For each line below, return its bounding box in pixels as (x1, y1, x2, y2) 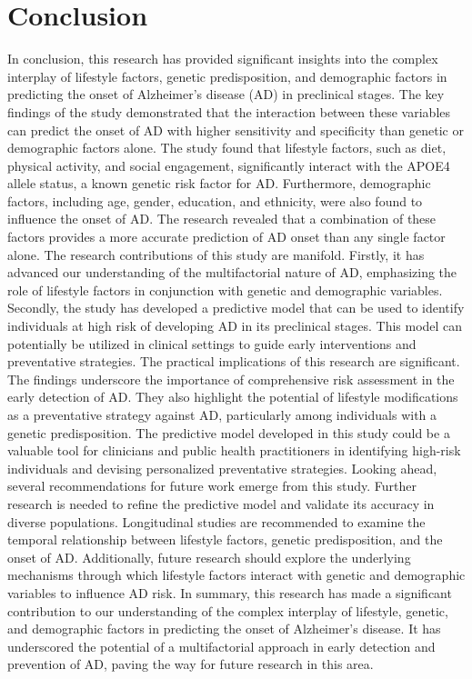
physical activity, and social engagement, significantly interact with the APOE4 (7, 155, 450, 175)
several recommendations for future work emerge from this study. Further (7, 476, 417, 495)
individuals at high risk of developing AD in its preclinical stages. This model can (7, 316, 463, 335)
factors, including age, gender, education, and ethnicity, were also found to (7, 191, 423, 210)
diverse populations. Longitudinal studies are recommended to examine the (7, 512, 426, 531)
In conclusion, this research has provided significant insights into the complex (7, 49, 438, 68)
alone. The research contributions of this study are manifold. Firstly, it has (7, 245, 425, 264)
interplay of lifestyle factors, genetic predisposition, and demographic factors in (7, 66, 447, 85)
